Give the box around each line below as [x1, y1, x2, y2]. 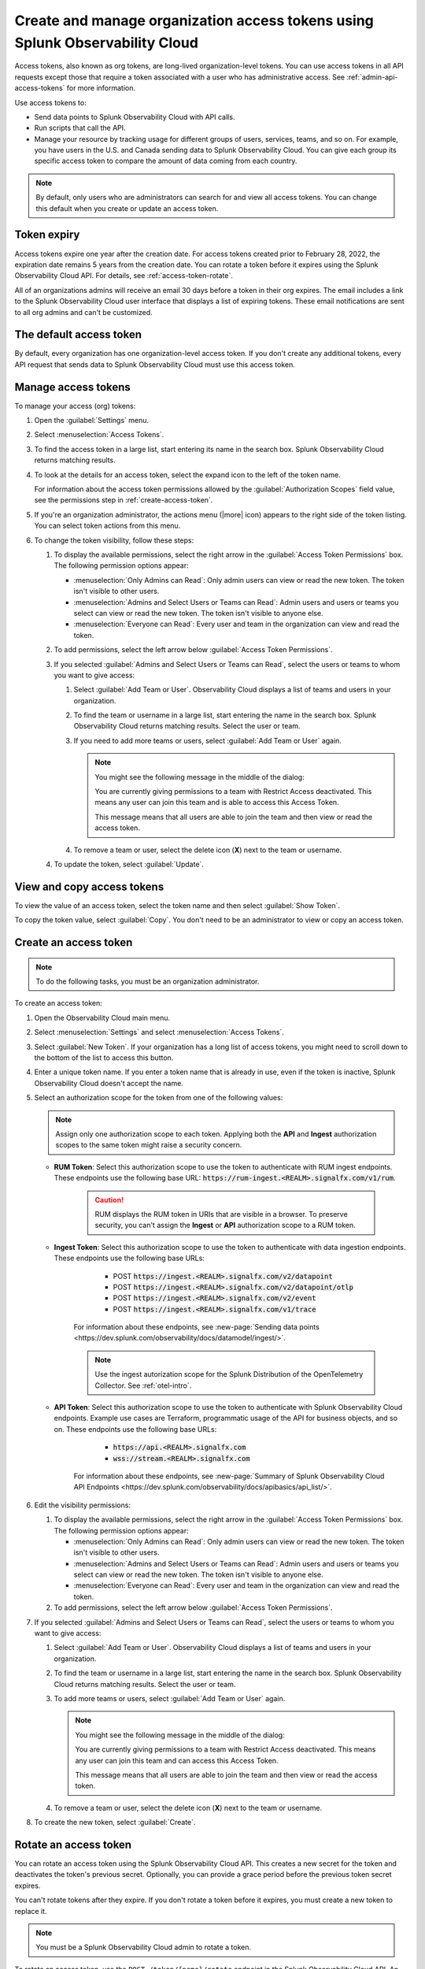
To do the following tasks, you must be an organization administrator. [35, 977, 260, 986]
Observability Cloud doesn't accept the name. [34, 1078, 184, 1088]
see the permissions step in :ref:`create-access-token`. [34, 495, 213, 505]
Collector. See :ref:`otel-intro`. [94, 1381, 192, 1390]
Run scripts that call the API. [34, 123, 126, 133]
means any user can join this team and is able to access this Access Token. [94, 798, 339, 807]
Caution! [94, 1195, 124, 1204]
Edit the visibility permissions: [34, 1500, 131, 1510]
